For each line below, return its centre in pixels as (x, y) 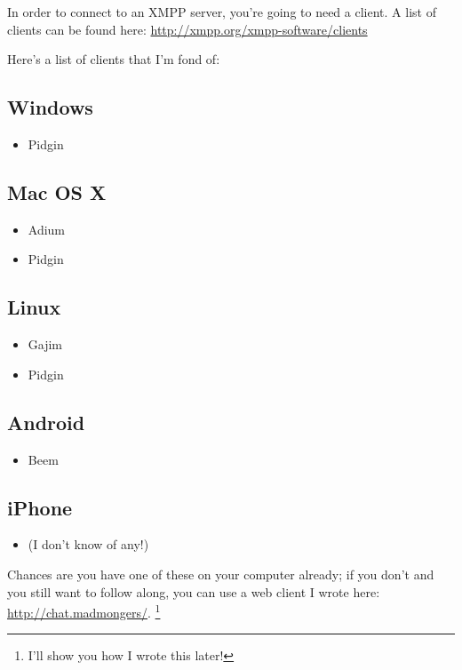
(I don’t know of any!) (88, 544)
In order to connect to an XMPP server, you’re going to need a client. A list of (222, 12)
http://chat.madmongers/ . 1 (84, 611)
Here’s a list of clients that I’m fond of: (114, 59)
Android (46, 422)
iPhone (40, 507)
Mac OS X (57, 191)
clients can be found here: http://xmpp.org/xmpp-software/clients (187, 29)
